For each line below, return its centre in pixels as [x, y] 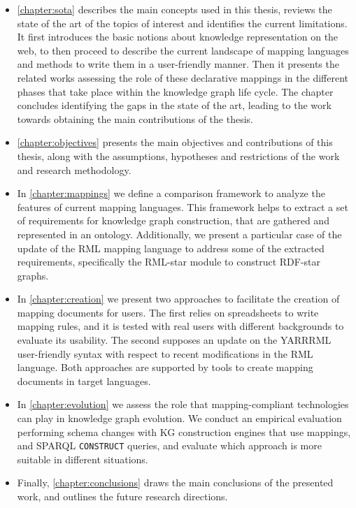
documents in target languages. [84, 380]
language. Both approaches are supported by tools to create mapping [165, 367]
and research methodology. [74, 169]
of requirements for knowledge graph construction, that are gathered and [173, 220]
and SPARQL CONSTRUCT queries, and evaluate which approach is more [169, 445]
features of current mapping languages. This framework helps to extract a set [183, 206]
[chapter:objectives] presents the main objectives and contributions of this [175, 142]
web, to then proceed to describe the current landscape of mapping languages [183, 50]
